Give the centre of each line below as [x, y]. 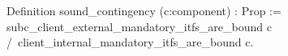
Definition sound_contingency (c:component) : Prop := [144, 10]
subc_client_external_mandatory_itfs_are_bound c [139, 26]
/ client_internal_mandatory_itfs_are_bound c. [130, 42]
